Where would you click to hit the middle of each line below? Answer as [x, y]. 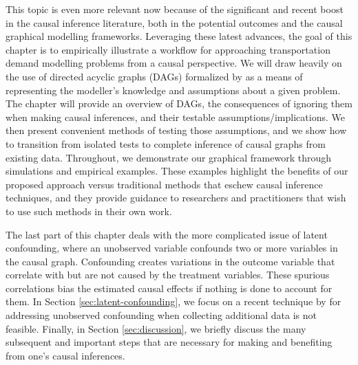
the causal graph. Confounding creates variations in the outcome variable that [170, 261]
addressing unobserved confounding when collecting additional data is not [161, 315]
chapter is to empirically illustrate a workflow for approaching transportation [168, 49]
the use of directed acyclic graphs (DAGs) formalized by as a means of [154, 76]
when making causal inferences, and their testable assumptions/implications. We [175, 117]
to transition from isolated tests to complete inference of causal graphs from [166, 143]
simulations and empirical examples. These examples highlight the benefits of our [177, 171]
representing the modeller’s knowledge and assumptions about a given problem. [173, 90]
